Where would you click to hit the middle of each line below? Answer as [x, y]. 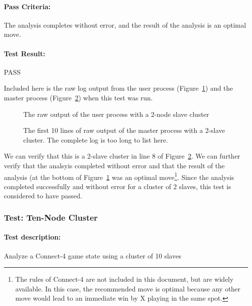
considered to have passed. [43, 196]
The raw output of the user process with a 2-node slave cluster [116, 114]
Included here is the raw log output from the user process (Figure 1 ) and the [118, 88]
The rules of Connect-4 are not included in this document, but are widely [124, 279]
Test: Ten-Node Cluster [51, 217]
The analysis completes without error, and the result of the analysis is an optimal [125, 24]
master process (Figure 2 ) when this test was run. [78, 97]
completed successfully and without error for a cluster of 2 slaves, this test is [118, 186]
